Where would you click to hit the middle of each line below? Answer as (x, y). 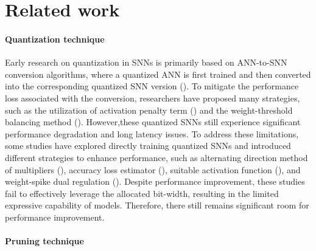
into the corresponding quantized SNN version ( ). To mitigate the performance (152, 86)
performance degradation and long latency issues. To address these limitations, (152, 133)
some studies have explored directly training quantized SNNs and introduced (148, 146)
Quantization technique (55, 39)
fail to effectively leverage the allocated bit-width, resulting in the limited (142, 193)
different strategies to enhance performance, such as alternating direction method (156, 157)
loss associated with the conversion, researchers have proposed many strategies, (153, 98)
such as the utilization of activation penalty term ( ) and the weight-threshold (149, 110)
